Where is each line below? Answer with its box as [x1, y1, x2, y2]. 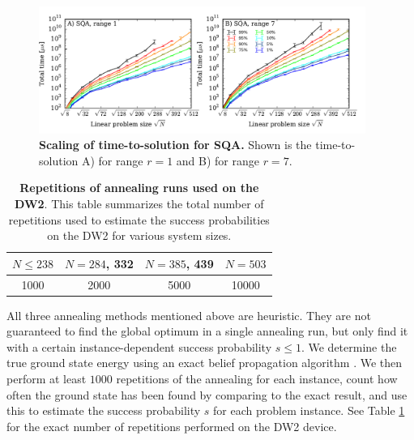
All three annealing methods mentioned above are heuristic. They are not [6, 306, 371, 323]
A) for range [81, 152, 143, 169]
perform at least [6, 370, 87, 387]
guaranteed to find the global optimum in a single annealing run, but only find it [6, 323, 408, 340]
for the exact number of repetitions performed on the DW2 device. [6, 417, 337, 434]
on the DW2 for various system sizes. [47, 227, 232, 244]
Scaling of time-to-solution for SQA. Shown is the [39, 136, 312, 153]
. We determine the [301, 338, 397, 355]
